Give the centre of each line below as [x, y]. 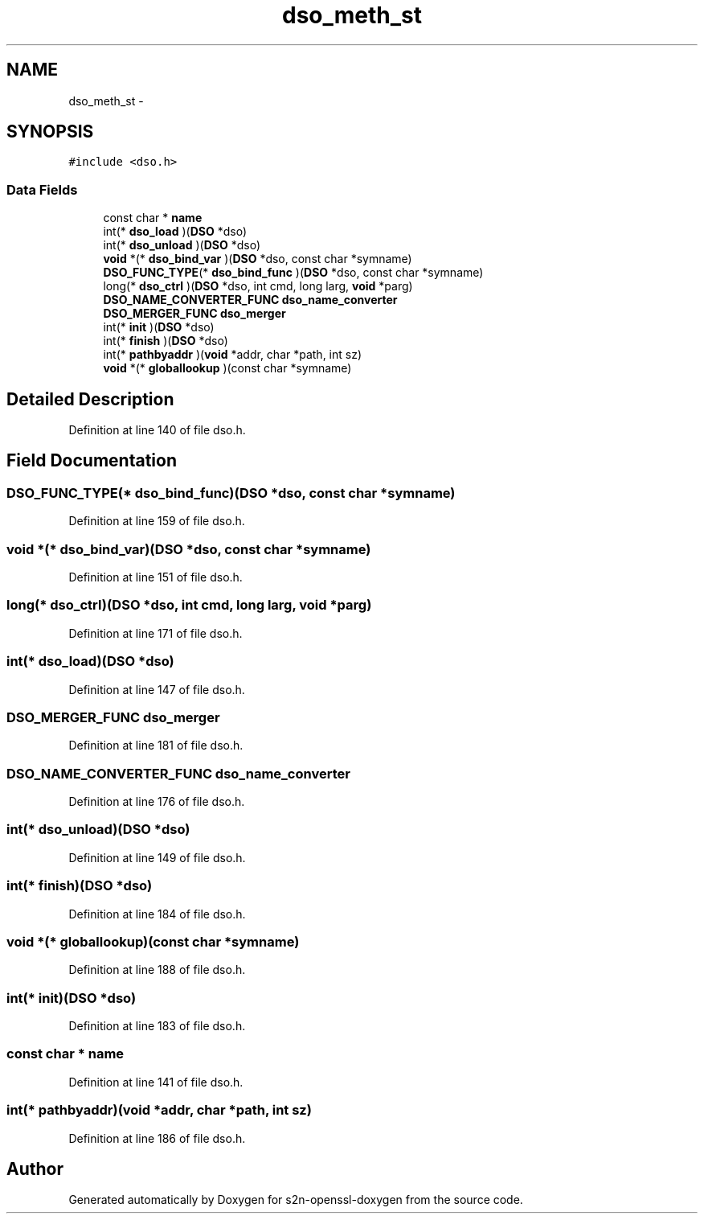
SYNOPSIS [50, 132]
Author [35, 1169]
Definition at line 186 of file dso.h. [157, 1138]
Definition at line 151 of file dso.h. [156, 577]
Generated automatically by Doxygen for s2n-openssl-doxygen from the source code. [296, 1200]
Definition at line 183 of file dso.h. [157, 1026]
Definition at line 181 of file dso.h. [156, 746]
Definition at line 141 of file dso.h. [156, 1082]
